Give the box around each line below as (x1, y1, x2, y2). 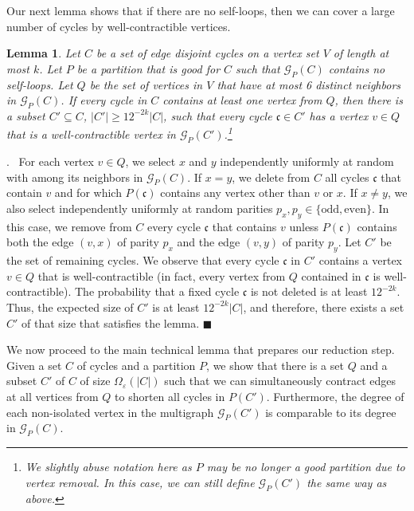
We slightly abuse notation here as (25, 458, 192, 475)
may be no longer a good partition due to (206, 458, 405, 475)
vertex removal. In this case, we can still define (25, 474, 255, 490)
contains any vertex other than (160, 184, 310, 201)
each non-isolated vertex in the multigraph (6, 403, 214, 420)
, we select (125, 153, 176, 170)
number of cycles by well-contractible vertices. (6, 18, 231, 34)
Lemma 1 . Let (6, 45, 80, 61)
